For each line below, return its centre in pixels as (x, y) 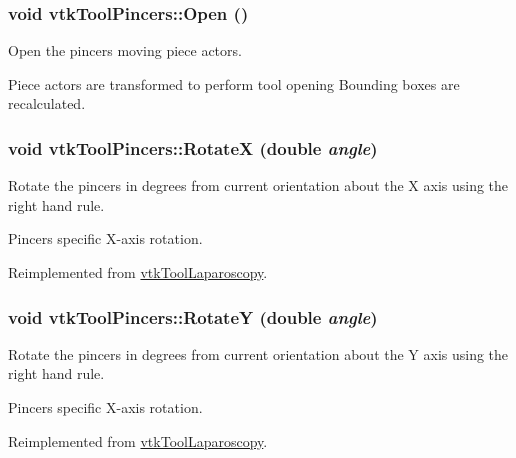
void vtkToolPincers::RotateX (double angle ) (193, 147)
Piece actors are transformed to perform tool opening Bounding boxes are (234, 83)
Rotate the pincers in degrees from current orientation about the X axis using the (258, 185)
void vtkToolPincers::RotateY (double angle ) (193, 316)
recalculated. (47, 103)
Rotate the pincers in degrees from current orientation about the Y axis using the (258, 353)
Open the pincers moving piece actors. (125, 50)
